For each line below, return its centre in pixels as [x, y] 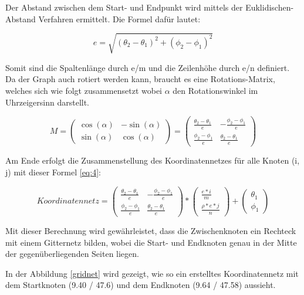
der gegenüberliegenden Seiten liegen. [72, 254]
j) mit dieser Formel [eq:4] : [53, 172]
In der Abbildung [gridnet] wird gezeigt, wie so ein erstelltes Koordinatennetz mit [152, 273]
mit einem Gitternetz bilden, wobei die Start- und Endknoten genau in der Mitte [151, 242]
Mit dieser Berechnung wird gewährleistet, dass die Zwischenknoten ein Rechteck [151, 230]
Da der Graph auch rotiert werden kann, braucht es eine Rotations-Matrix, [140, 79]
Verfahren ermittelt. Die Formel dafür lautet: [119, 18]
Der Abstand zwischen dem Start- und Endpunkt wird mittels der [124, 7]
